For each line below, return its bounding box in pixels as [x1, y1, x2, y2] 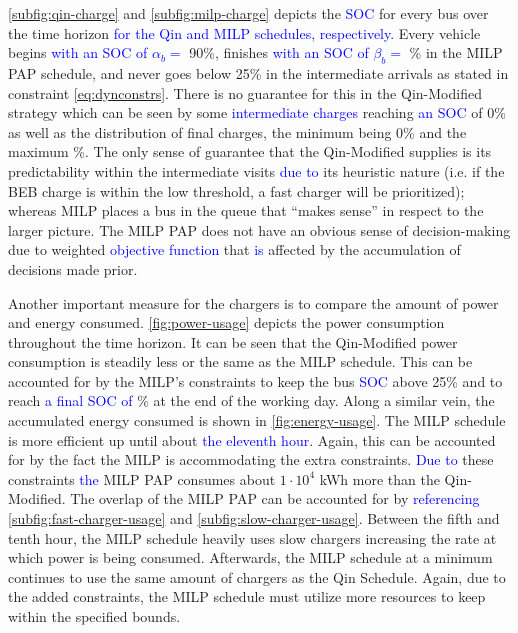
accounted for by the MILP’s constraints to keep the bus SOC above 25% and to [8, 370, 503, 391]
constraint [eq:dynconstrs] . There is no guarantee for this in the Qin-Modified [8, 82, 482, 103]
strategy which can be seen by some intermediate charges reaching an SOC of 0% [8, 102, 506, 123]
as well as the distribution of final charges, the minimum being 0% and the [8, 121, 467, 142]
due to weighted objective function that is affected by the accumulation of [8, 239, 461, 260]
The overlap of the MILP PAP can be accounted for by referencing [70, 488, 480, 509]
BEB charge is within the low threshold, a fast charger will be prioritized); [8, 180, 465, 201]
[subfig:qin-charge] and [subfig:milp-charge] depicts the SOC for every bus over [8, 3, 489, 23]
